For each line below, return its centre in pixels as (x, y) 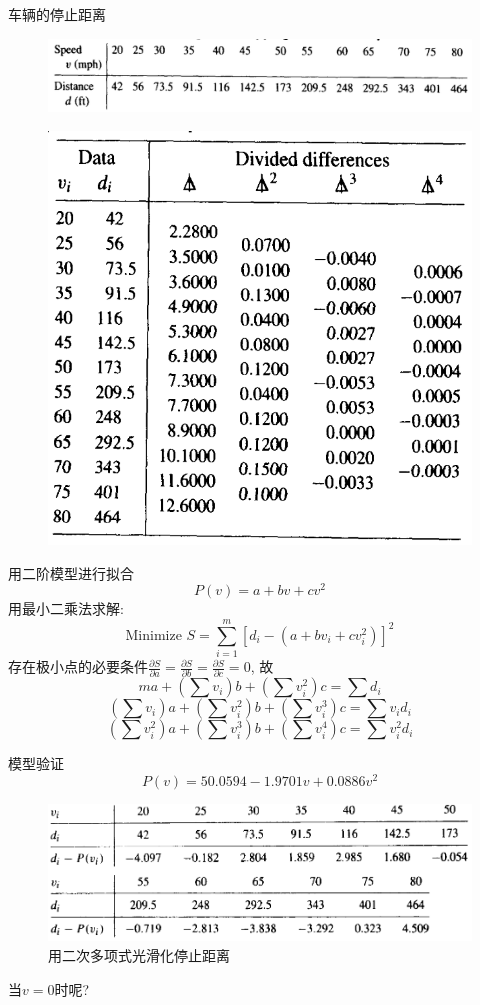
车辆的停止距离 (57, 14)
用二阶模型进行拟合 (71, 572)
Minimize (153, 635)
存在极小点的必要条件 (78, 666)
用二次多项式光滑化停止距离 (139, 955)
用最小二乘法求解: (66, 608)
